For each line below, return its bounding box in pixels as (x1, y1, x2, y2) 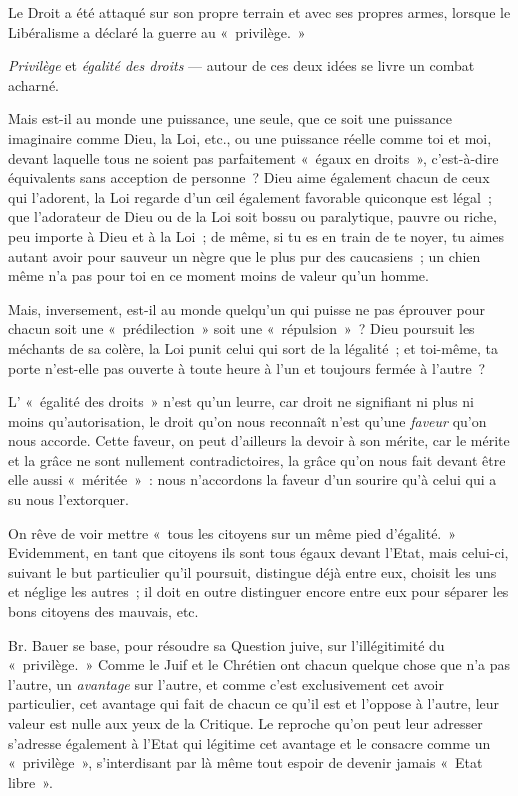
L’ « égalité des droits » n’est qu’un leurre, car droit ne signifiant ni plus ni (8, 391, 474, 412)
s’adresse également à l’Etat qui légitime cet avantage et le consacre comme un (8, 732, 491, 753)
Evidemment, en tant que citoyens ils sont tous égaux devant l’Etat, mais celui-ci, (8, 542, 509, 563)
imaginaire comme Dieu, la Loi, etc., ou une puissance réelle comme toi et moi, (8, 127, 492, 148)
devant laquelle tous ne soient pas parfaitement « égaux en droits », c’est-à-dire (8, 147, 499, 168)
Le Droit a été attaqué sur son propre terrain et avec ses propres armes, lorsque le (8, 2, 511, 22)
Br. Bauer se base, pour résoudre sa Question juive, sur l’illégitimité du (8, 634, 445, 655)
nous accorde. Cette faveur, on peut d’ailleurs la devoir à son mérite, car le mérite (8, 430, 510, 451)
